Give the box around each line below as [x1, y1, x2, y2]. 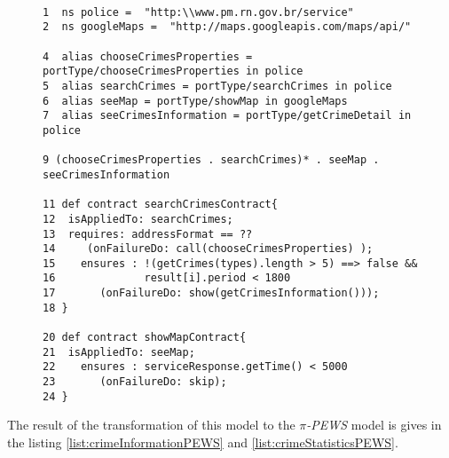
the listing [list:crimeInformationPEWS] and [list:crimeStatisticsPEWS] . [7, 432, 398, 451]
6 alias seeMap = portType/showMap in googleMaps [43, 94, 348, 107]
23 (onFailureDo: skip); [43, 375, 227, 389]
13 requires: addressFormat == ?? [43, 227, 253, 241]
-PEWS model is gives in [306, 415, 442, 434]
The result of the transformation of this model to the [7, 415, 295, 434]
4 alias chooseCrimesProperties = [43, 50, 253, 63]
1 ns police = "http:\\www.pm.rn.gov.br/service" [43, 5, 354, 19]
